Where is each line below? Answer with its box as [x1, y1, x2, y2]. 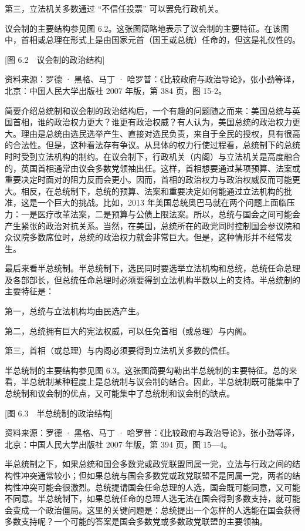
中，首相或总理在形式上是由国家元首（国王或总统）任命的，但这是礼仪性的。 [5, 33, 300, 46]
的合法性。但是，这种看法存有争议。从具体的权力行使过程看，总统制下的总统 [5, 139, 300, 151]
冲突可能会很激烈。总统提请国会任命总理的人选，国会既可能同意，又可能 [21, 480, 300, 493]
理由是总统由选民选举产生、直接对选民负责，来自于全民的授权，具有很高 [21, 127, 300, 139]
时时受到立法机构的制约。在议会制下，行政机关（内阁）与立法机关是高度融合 [5, 150, 300, 162]
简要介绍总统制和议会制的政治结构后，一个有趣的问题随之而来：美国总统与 [5, 104, 292, 116]
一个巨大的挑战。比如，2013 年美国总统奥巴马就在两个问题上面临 [37, 196, 287, 209]
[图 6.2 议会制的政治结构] [5, 53, 105, 65]
